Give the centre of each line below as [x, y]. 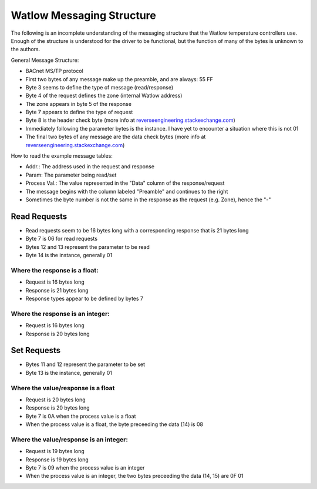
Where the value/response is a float [63, 388]
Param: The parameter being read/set [71, 175]
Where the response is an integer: [60, 314]
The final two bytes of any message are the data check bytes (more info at [116, 137]
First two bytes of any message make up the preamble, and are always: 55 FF [119, 79]
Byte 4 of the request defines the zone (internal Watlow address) [104, 96]
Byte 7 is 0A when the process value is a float [81, 416]
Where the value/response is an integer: [70, 440]
